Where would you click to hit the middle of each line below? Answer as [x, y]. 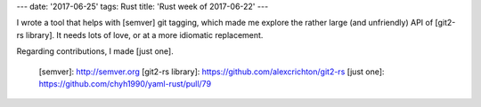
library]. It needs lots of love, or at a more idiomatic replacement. [144, 34]
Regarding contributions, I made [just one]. [95, 51]
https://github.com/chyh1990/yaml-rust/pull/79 [125, 83]
